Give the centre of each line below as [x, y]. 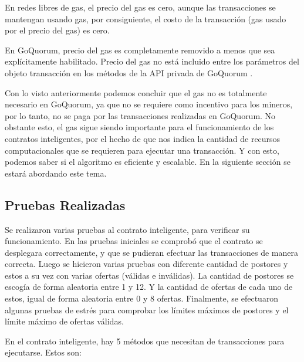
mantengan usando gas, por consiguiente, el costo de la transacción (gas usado [146, 18]
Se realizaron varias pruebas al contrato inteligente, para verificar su [127, 229]
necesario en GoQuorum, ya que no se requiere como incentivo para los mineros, [149, 104]
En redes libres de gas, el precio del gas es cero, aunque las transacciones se [140, 7]
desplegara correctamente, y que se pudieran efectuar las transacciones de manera [151, 252]
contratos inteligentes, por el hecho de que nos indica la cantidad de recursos [143, 138]
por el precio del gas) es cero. [57, 30]
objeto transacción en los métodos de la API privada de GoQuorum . [129, 72]
